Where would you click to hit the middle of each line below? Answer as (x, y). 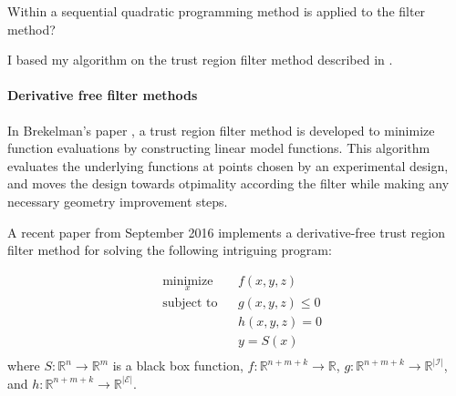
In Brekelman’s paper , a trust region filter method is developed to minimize (221, 130)
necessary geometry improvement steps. (118, 201)
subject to (190, 303)
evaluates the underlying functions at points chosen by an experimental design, (228, 165)
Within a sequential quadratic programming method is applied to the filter (217, 11)
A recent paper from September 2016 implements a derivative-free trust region (226, 232)
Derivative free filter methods (103, 95)
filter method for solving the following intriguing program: (170, 250)
